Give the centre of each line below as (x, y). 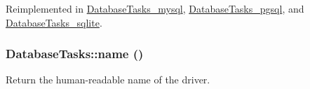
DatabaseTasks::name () (75, 54)
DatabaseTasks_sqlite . (54, 22)
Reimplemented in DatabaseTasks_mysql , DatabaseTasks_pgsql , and (155, 8)
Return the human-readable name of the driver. (108, 80)
